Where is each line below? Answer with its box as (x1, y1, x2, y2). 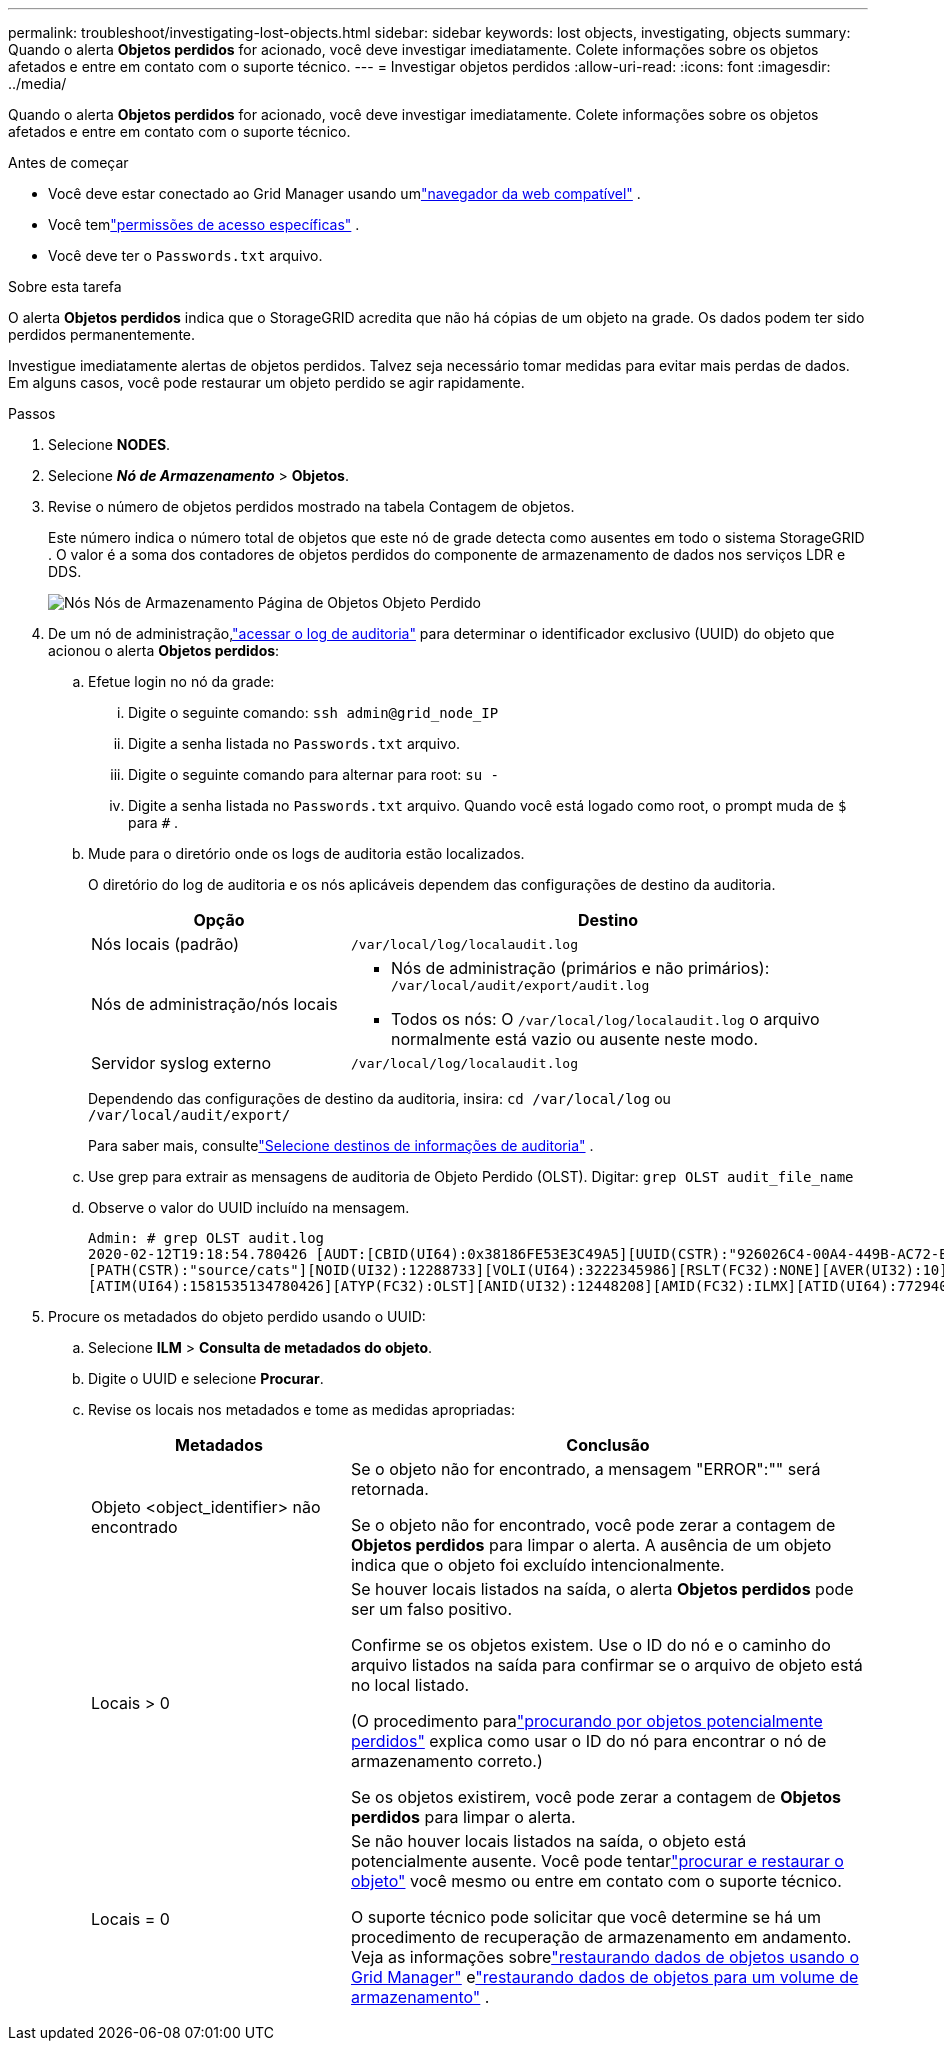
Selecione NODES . (48, 436, 171, 453)
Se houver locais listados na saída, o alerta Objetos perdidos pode (350, 1579, 854, 1599)
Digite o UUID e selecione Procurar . (88, 1370, 324, 1387)
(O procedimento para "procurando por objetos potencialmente (350, 1711, 823, 1731)
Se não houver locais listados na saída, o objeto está (350, 1831, 747, 1851)
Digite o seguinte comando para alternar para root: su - (128, 766, 499, 783)
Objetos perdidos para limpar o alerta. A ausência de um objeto (350, 1535, 832, 1555)
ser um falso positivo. (350, 1599, 513, 1619)
